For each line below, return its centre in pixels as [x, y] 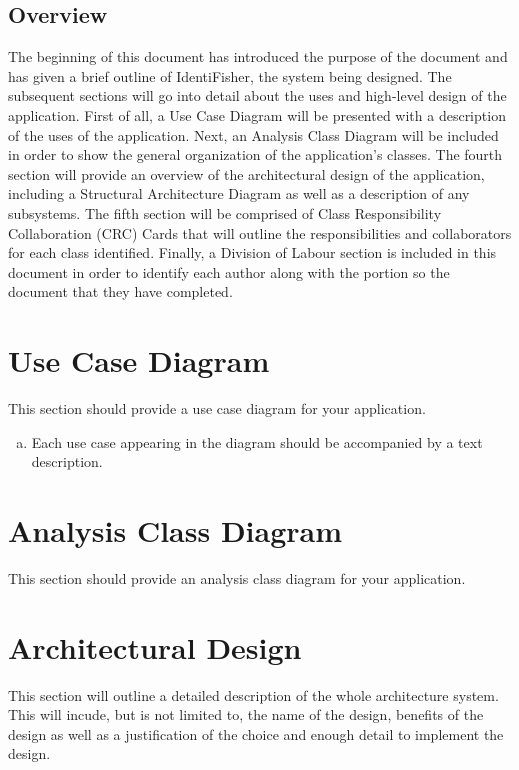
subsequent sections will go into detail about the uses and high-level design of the [257, 95]
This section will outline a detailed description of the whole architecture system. [253, 694]
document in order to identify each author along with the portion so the [229, 271]
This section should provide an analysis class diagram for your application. [237, 577]
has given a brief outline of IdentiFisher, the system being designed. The [230, 75]
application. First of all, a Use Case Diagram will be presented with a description [257, 114]
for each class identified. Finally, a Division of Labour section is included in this [252, 252]
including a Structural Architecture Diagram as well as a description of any [239, 193]
